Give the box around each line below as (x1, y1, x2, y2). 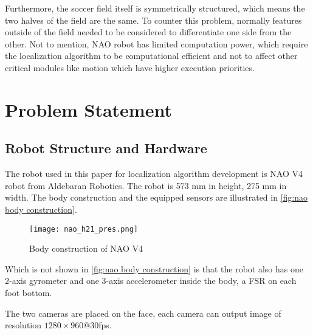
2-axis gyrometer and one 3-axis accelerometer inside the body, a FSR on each (5, 274, 297, 287)
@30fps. (83, 319, 112, 331)
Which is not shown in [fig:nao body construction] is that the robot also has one (5, 262, 303, 275)
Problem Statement (5, 97, 172, 122)
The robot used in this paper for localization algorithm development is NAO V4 (5, 167, 303, 180)
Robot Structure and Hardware (5, 139, 207, 157)
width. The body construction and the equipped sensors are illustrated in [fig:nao (5, 191, 308, 204)
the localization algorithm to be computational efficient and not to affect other (5, 49, 298, 62)
